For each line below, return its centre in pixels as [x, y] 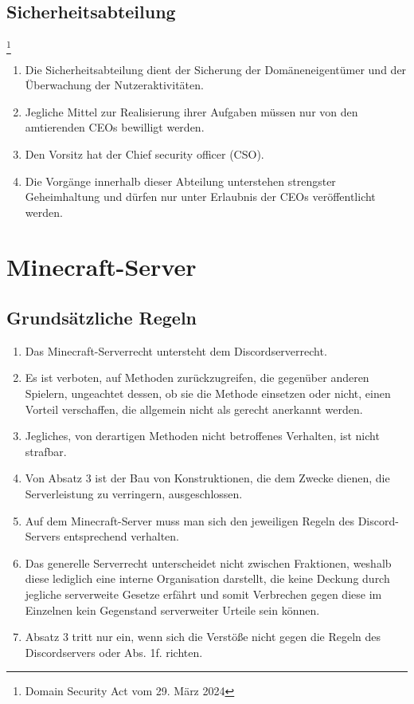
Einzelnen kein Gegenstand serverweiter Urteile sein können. [172, 610]
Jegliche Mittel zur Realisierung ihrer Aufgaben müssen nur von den [191, 111]
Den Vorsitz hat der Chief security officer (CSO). [145, 153]
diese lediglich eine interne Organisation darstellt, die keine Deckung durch [207, 578]
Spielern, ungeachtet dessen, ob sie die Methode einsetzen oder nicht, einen [208, 393]
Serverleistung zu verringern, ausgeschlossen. [134, 494]
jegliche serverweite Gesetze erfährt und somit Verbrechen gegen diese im [203, 594]
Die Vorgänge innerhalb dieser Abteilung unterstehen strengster [180, 181]
